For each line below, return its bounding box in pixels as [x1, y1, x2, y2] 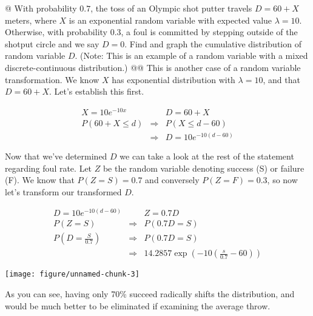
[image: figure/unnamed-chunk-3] [5, 270, 140, 279]
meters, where [5, 13, 56, 26]
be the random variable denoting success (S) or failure [103, 161, 305, 174]
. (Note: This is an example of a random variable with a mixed [75, 49, 308, 62]
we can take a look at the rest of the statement [119, 149, 294, 162]
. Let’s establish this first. [49, 85, 144, 98]
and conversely [145, 173, 200, 186]
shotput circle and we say [5, 37, 99, 50]
